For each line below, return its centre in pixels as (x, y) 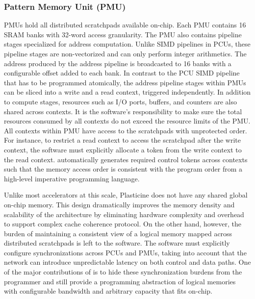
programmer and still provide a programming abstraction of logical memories (120, 281)
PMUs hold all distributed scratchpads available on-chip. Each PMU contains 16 (125, 25)
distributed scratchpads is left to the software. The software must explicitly (117, 243)
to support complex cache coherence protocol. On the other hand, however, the (123, 224)
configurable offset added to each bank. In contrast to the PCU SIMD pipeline (122, 73)
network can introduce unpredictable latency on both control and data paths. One (127, 262)
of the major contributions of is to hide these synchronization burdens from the (123, 272)
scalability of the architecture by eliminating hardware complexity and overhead (124, 214)
